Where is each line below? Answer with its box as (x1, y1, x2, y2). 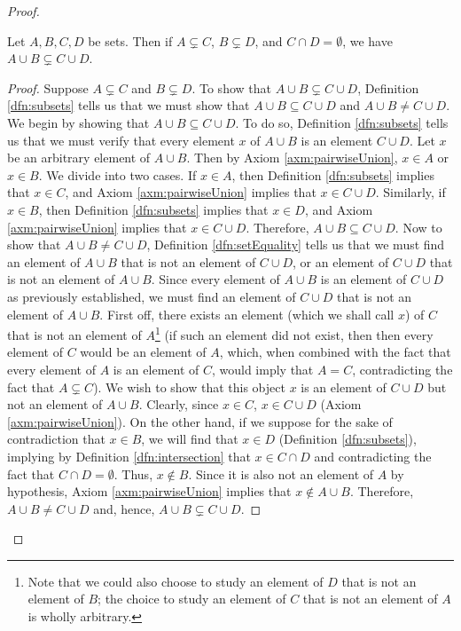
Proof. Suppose (7, 78, 89, 97)
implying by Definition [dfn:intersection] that (7, 446, 251, 465)
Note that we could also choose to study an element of (27, 572, 324, 590)
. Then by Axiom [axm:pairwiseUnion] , (186, 148, 398, 167)
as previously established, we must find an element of (7, 287, 296, 305)
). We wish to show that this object (93, 377, 285, 396)
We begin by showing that (7, 113, 150, 131)
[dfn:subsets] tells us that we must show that (7, 96, 250, 114)
